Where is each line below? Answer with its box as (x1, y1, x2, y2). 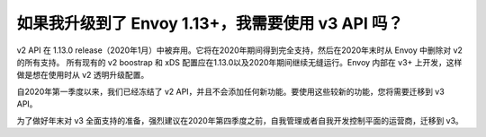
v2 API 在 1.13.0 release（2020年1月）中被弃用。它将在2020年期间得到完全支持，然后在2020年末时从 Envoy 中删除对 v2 (16, 45, 463, 56)
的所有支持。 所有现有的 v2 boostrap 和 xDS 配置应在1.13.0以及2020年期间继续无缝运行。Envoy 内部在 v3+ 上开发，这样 (16, 56, 463, 67)
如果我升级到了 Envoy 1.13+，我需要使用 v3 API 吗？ (16, 13, 404, 33)
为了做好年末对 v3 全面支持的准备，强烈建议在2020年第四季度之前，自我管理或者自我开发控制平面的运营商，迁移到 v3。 (16, 115, 463, 125)
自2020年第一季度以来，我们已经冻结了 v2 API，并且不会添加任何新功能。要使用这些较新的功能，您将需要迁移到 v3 (16, 86, 445, 97)
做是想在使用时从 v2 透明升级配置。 (16, 70, 149, 81)
